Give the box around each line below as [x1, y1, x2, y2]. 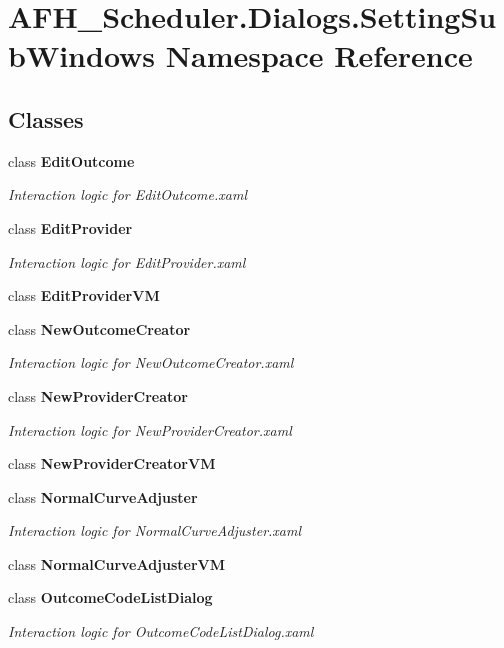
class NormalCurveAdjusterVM [8, 553, 226, 574]
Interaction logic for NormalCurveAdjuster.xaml [8, 520, 302, 541]
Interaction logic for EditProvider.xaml [8, 251, 246, 272]
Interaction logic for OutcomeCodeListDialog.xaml [8, 621, 314, 642]
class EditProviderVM [8, 285, 160, 306]
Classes [8, 103, 84, 134]
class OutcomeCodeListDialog [8, 587, 213, 608]
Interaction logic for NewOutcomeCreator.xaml [8, 352, 294, 373]
